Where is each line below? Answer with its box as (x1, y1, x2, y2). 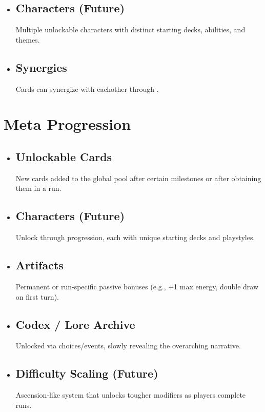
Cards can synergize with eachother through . (15, 83, 159, 94)
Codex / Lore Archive (15, 316, 135, 332)
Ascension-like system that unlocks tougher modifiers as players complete (15, 389, 246, 400)
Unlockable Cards (15, 148, 112, 164)
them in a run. (15, 183, 62, 193)
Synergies (15, 59, 67, 75)
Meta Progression (4, 113, 131, 134)
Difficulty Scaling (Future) (15, 365, 158, 381)
